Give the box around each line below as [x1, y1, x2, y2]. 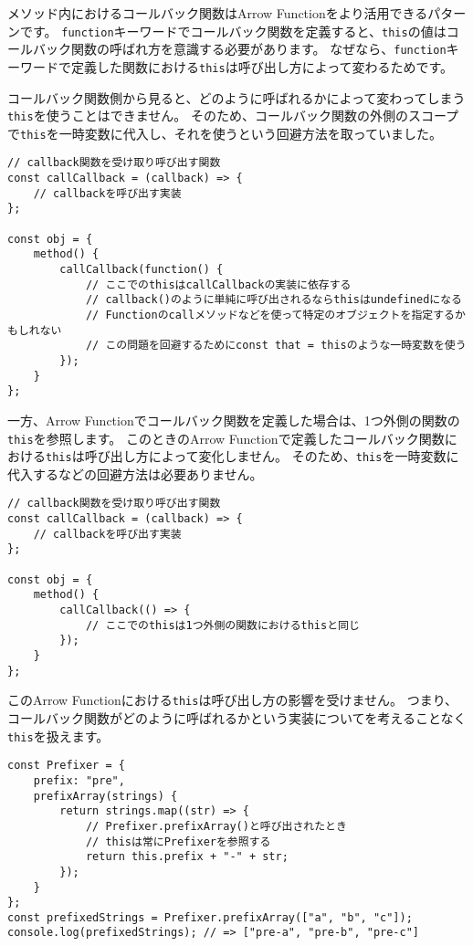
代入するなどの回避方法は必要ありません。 [7, 464, 263, 483]
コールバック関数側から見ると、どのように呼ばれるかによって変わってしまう [7, 88, 466, 107]
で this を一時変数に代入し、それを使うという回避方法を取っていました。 [7, 123, 442, 142]
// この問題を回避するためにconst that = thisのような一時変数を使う [85, 339, 467, 352]
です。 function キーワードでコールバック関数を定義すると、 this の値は [19, 21, 447, 40]
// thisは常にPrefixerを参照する [85, 835, 271, 848]
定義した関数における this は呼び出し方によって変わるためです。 [70, 57, 454, 76]
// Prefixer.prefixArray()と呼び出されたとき [85, 819, 347, 833]
